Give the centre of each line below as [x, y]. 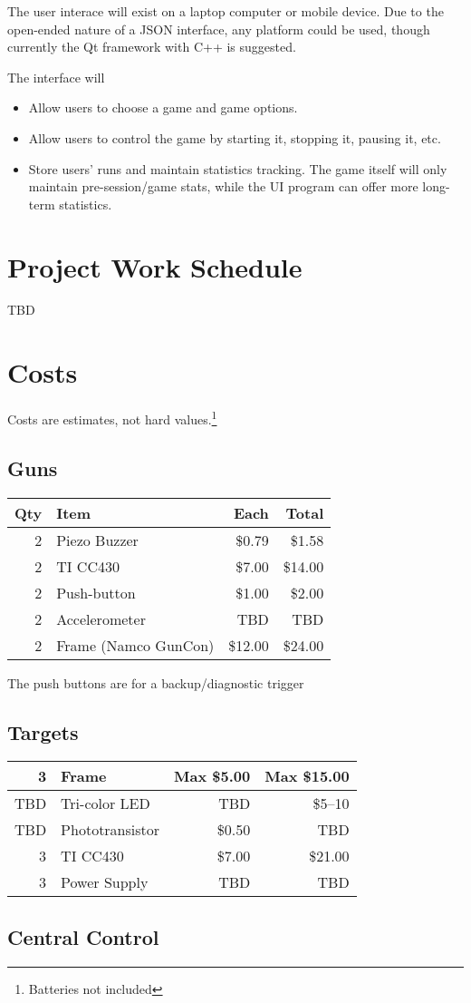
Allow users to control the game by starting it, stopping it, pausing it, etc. [235, 137]
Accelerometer [101, 618]
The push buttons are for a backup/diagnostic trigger [156, 682]
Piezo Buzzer [97, 540]
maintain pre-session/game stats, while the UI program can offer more [223, 186]
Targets [43, 731]
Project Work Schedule [155, 266]
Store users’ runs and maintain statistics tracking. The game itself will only [238, 168]
